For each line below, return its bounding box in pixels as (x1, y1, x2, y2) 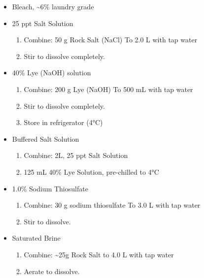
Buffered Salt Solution (12, 133, 79, 144)
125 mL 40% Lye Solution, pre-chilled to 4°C (24, 166, 159, 177)
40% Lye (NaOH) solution (12, 67, 91, 78)
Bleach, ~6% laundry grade (12, 1, 94, 11)
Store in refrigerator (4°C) (24, 117, 103, 127)
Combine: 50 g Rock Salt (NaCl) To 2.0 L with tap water (24, 34, 198, 45)
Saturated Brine (12, 233, 61, 243)
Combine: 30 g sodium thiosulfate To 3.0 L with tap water (24, 200, 201, 210)
